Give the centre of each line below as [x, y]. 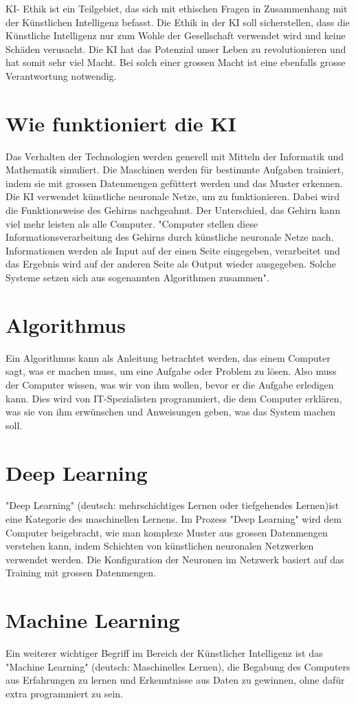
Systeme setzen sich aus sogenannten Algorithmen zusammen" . [137, 278]
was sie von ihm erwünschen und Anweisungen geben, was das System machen [171, 412]
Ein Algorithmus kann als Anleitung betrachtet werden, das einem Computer [168, 357]
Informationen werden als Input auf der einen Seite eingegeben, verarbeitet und [173, 250]
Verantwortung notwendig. [61, 75]
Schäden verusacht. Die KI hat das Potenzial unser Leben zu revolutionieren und [176, 48]
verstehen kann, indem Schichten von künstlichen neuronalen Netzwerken [160, 546]
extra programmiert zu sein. [64, 693]
